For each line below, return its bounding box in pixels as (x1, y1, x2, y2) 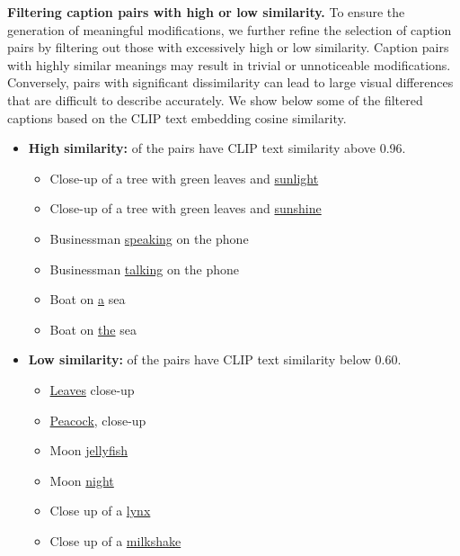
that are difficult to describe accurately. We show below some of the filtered (7, 90, 423, 109)
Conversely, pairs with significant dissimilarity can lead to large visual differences (7, 73, 454, 92)
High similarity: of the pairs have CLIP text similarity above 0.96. (28, 139, 406, 157)
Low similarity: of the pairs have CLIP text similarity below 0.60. (28, 350, 402, 369)
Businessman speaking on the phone (49, 229, 249, 247)
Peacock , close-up (49, 410, 146, 429)
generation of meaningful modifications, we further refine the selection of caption (7, 20, 452, 39)
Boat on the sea (49, 319, 137, 338)
